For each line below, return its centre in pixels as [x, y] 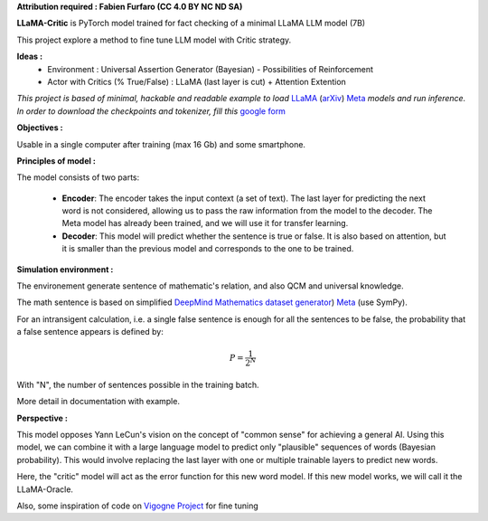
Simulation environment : [65, 269]
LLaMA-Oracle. [45, 489]
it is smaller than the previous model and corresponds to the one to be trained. [208, 249]
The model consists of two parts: [78, 177]
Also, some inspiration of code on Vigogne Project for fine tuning [137, 506]
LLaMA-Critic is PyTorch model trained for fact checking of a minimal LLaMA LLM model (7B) [191, 24]
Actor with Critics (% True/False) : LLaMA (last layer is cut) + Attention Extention [197, 81]
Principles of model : [56, 161]
